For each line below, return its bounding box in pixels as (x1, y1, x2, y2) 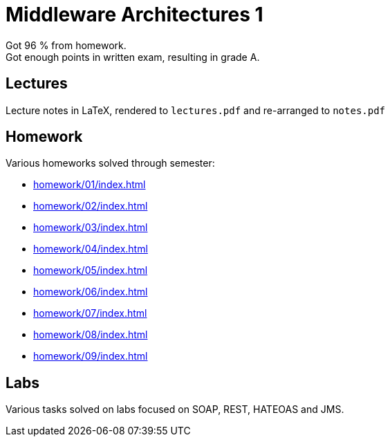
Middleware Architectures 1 (6, 3, 263, 26)
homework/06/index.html (33, 286, 148, 298)
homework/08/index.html (33, 329, 148, 341)
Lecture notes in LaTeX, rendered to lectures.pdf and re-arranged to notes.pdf (6, 104, 386, 116)
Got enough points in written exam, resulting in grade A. (6, 50, 260, 63)
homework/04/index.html (33, 243, 148, 255)
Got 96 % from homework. (6, 39, 127, 51)
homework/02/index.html (33, 200, 148, 212)
